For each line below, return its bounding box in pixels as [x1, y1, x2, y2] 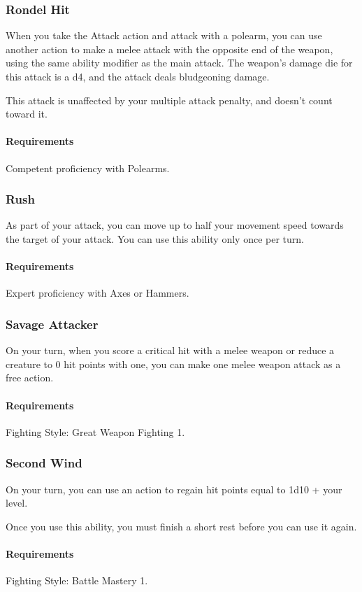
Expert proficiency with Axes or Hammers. [6, 286, 189, 300]
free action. [6, 370, 54, 385]
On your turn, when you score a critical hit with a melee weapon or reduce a [6, 343, 335, 358]
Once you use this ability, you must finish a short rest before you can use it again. [6, 519, 357, 533]
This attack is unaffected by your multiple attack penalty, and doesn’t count [6, 92, 333, 107]
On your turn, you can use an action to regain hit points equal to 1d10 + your [6, 481, 342, 496]
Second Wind [6, 454, 82, 472]
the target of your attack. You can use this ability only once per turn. [6, 231, 304, 246]
